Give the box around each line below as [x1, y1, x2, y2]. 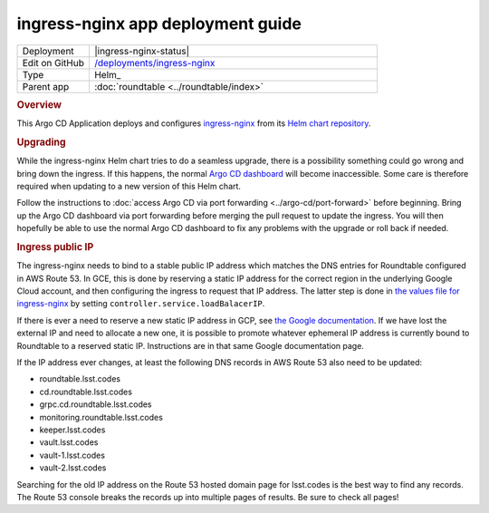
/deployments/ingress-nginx [93, 56, 216, 69]
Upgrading [16, 136, 66, 149]
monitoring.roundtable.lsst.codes [39, 411, 163, 422]
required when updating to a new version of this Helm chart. [16, 181, 242, 192]
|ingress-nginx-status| [93, 44, 190, 57]
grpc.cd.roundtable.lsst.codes [39, 399, 153, 410]
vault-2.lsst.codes [39, 462, 107, 473]
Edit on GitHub [22, 56, 85, 69]
